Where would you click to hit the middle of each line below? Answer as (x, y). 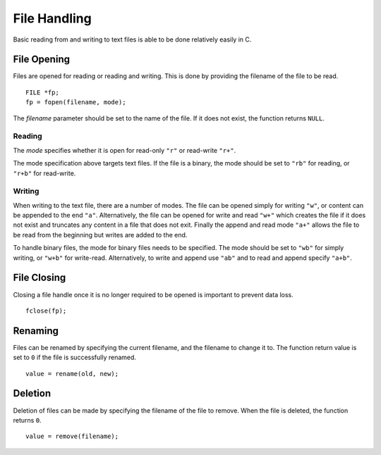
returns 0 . (27, 420)
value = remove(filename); (72, 436)
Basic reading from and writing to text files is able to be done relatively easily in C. (132, 39)
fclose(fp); (46, 311)
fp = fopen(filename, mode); (76, 102)
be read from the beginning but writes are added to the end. (100, 235)
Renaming (36, 331)
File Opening (42, 60)
